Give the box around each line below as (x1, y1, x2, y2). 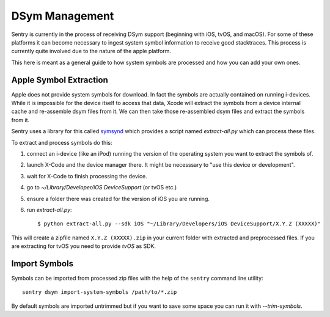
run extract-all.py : (26, 206, 73, 213)
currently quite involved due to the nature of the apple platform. (11, 48, 171, 55)
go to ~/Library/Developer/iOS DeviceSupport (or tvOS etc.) (26, 184, 177, 191)
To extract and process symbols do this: (11, 139, 112, 146)
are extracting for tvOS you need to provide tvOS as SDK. (11, 242, 156, 250)
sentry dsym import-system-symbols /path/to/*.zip (22, 289, 177, 296)
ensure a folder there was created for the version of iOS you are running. (26, 195, 210, 202)
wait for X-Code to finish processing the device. (26, 172, 148, 180)
